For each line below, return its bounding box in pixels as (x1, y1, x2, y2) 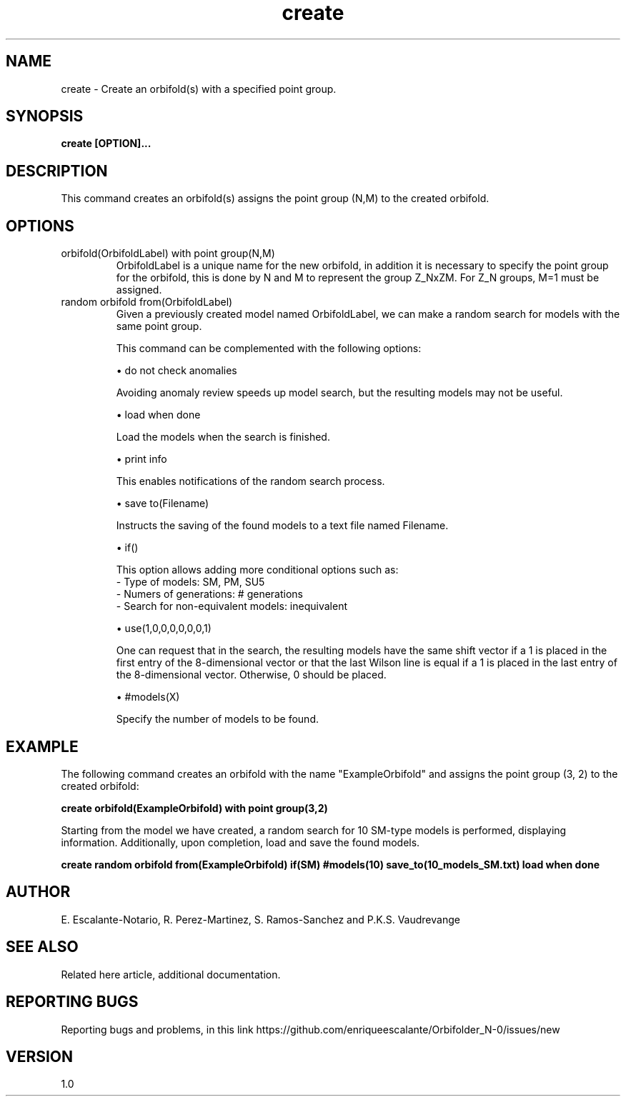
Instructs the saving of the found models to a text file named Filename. (116, 519, 449, 532)
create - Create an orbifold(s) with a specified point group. (61, 82, 337, 95)
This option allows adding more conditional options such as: (116, 563, 399, 576)
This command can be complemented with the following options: (116, 342, 422, 355)
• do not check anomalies (116, 364, 237, 377)
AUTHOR (6, 883, 71, 901)
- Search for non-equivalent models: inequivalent (116, 600, 347, 613)
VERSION (6, 1047, 74, 1066)
